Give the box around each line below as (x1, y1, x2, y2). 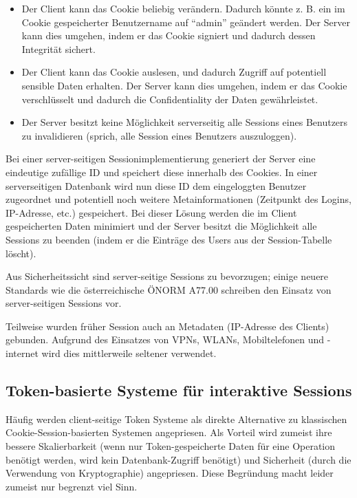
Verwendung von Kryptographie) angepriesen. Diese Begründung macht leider (6, 466, 334, 480)
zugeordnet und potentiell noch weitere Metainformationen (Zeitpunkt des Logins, (6, 192, 351, 206)
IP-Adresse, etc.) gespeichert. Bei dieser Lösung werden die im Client (6, 205, 297, 219)
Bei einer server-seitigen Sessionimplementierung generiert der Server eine (6, 151, 316, 166)
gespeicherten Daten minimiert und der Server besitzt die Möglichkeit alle (6, 219, 317, 233)
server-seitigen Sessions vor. (6, 296, 122, 310)
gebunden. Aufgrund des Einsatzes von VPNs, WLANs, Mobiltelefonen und (6, 332, 325, 347)
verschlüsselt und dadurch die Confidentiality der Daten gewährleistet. (21, 91, 318, 106)
